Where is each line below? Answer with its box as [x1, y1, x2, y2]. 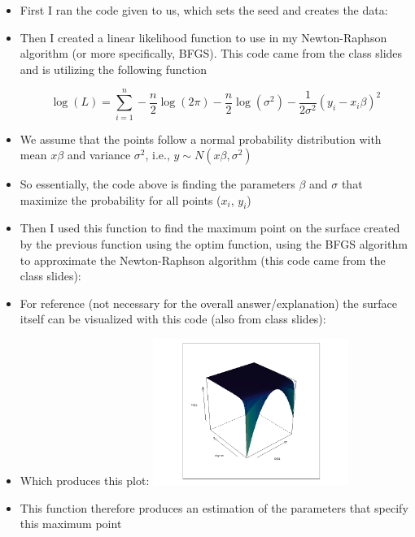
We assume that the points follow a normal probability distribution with [20, 130, 382, 147]
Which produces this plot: [20, 472, 150, 489]
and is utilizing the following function [20, 60, 207, 77]
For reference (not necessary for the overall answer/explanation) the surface [20, 294, 397, 311]
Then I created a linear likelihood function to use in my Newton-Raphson [20, 28, 387, 45]
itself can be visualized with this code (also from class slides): [20, 310, 326, 327]
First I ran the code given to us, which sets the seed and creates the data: [20, 2, 388, 18]
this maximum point [20, 515, 122, 532]
